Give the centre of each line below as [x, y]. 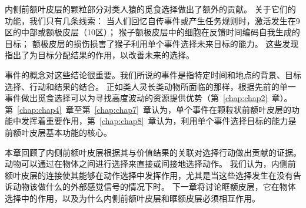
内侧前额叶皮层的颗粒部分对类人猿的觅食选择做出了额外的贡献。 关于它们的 [150, 9]
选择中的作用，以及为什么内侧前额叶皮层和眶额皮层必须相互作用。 [132, 198]
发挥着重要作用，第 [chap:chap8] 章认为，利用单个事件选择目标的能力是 [159, 121]
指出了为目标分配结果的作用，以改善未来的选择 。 [99, 55]
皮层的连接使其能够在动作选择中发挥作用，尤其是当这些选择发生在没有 [157, 175]
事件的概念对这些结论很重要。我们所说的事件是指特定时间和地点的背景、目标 [153, 74]
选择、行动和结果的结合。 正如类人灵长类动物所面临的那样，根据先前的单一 [150, 86]
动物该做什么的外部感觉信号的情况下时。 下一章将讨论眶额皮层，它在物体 [154, 187]
